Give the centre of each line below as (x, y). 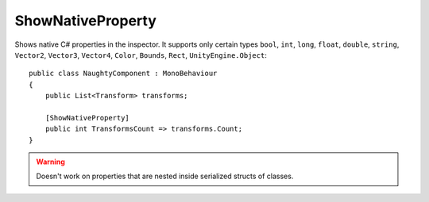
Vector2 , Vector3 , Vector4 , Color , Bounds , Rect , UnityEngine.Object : (141, 55)
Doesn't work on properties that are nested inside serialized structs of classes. (165, 176)
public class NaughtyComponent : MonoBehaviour (123, 74)
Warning (50, 162)
